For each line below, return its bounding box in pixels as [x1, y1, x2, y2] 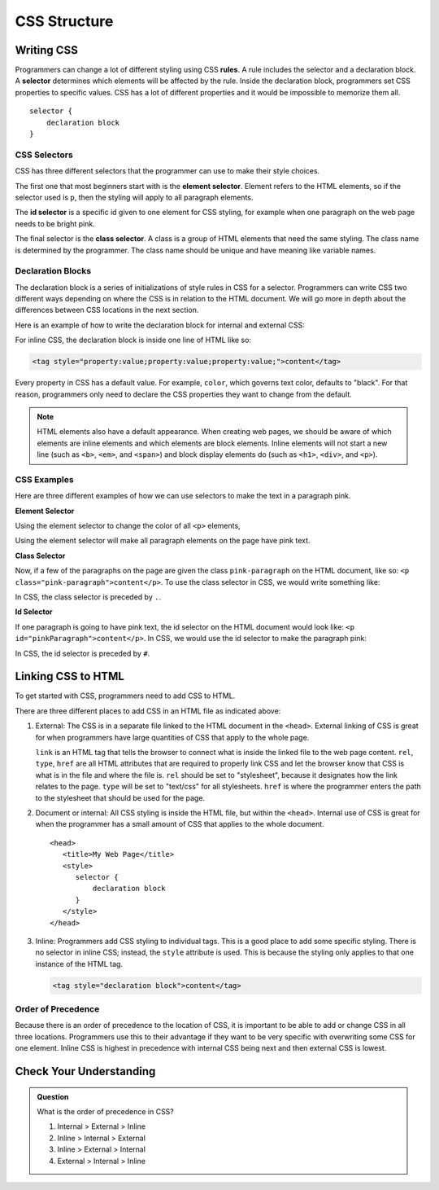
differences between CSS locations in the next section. [15, 305, 199, 315]
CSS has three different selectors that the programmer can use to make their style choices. [15, 166, 320, 176]
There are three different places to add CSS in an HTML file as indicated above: [15, 705, 281, 716]
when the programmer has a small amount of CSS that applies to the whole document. [35, 819, 324, 829]
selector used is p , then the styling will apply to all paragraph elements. [15, 192, 254, 202]
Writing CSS [15, 43, 79, 57]
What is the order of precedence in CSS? [37, 1106, 175, 1116]
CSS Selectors [15, 149, 73, 160]
